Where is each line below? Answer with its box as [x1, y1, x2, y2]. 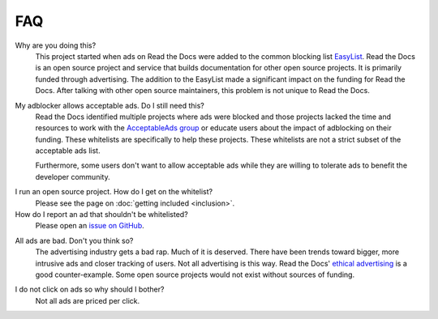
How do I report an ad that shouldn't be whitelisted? [15, 210, 188, 219]
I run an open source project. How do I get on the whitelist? [15, 187, 213, 197]
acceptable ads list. [35, 146, 101, 155]
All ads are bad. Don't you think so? [15, 236, 134, 245]
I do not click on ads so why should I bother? [15, 284, 165, 295]
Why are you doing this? [15, 40, 97, 50]
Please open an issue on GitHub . [35, 221, 145, 231]
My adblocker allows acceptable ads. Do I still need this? [15, 100, 204, 110]
